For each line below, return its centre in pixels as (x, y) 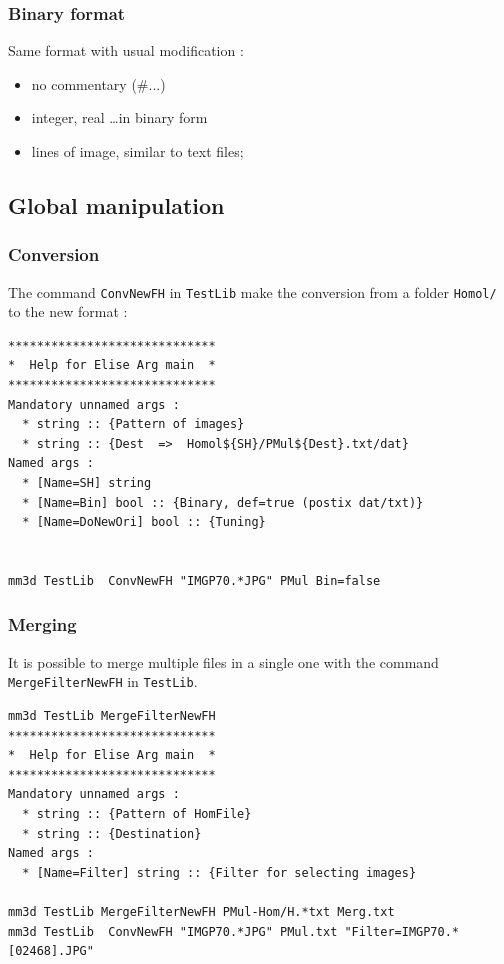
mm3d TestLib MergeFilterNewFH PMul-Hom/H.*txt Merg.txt (201, 911)
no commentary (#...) (98, 83)
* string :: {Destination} (112, 833)
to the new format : (68, 311)
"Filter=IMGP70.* (402, 931)
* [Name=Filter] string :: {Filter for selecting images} (219, 872)
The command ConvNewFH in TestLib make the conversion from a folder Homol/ (252, 291)
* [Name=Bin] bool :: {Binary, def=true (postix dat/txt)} (223, 502)
